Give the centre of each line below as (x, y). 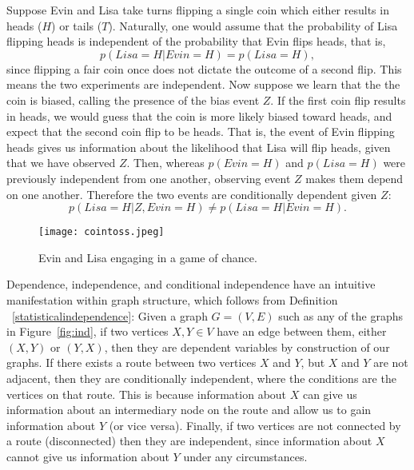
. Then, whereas (165, 163)
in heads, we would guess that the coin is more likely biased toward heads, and (199, 116)
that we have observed (61, 163)
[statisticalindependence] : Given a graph (110, 315)
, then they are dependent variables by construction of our (247, 347)
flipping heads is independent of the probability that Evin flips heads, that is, (196, 41)
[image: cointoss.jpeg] (102, 232)
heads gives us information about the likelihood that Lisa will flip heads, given (199, 147)
